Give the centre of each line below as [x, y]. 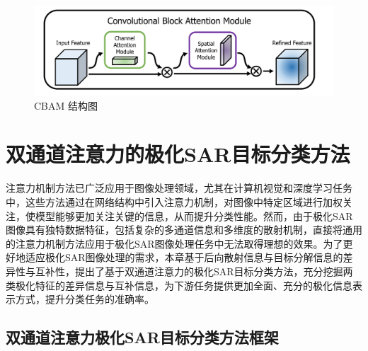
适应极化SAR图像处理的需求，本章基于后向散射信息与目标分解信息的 [184, 257]
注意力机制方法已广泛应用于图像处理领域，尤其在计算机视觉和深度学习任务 [179, 188]
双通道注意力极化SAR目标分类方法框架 [142, 337]
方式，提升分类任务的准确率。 [85, 299]
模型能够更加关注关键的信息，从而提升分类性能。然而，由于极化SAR [194, 215]
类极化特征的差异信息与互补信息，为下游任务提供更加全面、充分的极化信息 [179, 285]
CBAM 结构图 [66, 105]
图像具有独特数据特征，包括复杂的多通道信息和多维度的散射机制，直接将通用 [184, 230]
